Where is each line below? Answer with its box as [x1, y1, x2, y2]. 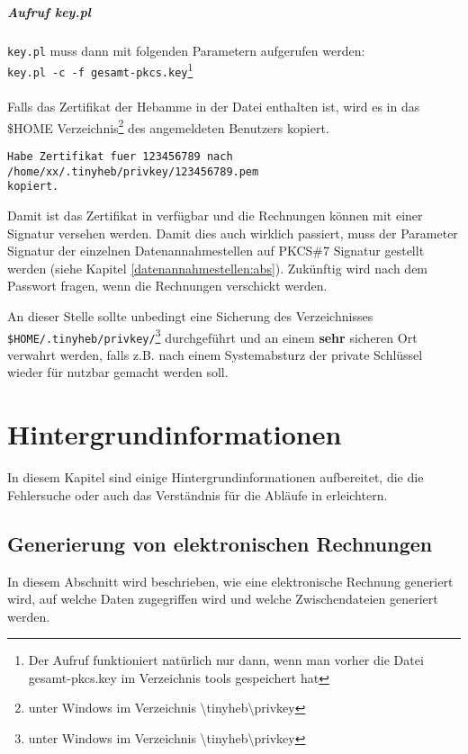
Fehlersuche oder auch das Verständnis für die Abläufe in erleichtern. [7, 485, 388, 504]
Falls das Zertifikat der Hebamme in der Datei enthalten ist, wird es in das [7, 97, 420, 116]
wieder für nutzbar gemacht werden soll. [7, 363, 229, 381]
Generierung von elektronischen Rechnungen [7, 529, 433, 557]
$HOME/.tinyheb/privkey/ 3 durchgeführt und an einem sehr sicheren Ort [7, 325, 418, 346]
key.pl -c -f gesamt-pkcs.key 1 [7, 59, 193, 79]
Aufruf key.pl [7, 2, 91, 21]
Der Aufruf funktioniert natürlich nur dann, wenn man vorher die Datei [28, 651, 424, 669]
